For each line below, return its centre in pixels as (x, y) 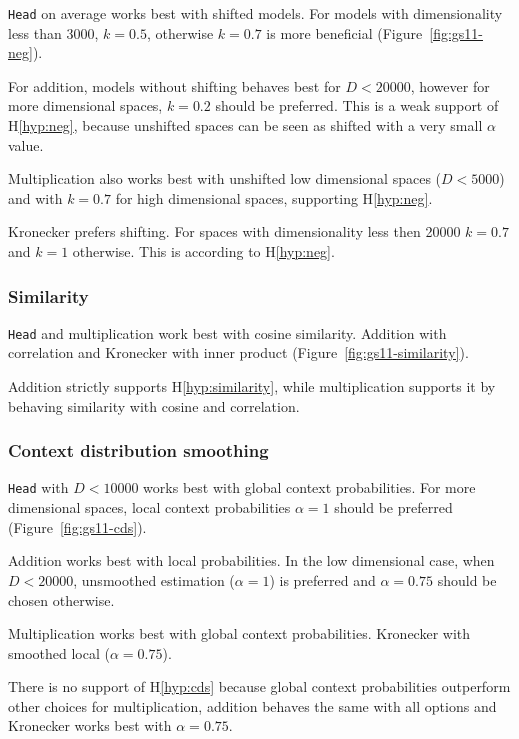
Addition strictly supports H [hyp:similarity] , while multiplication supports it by (252, 386)
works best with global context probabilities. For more (309, 487)
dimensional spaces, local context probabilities (149, 507)
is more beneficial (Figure (344, 32)
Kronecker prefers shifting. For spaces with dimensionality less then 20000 (234, 231)
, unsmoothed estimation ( (154, 579)
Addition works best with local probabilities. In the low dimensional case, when (251, 560)
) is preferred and (322, 579)
